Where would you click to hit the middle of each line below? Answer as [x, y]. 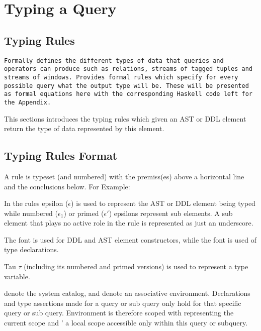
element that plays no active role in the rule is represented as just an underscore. [129, 223]
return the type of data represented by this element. [84, 128]
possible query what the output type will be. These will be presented [126, 86]
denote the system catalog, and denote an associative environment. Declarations [127, 293]
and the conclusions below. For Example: [67, 186]
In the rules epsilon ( [36, 203]
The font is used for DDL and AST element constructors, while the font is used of [130, 239]
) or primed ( [84, 213]
